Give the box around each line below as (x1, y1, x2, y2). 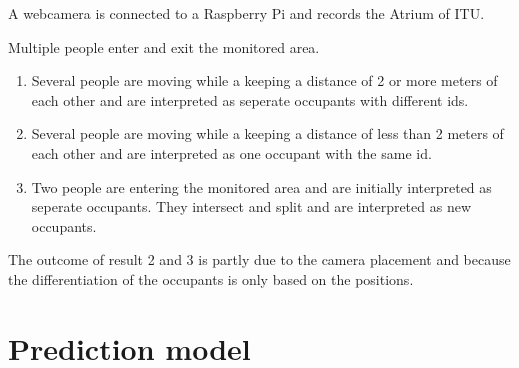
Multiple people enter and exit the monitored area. (8, 36, 320, 57)
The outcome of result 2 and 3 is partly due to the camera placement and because (8, 249, 511, 270)
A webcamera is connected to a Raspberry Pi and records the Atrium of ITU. (8, 3, 485, 23)
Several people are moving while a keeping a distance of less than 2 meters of (31, 123, 504, 144)
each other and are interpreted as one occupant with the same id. (31, 142, 432, 163)
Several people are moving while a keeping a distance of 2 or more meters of (31, 70, 498, 91)
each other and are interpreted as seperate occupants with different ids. (31, 89, 469, 110)
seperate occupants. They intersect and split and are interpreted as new (31, 196, 472, 217)
